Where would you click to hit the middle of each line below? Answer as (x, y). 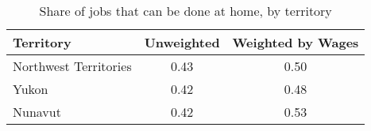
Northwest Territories (72, 66)
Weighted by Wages (296, 42)
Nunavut (37, 112)
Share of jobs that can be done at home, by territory (185, 11)
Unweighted (182, 42)
